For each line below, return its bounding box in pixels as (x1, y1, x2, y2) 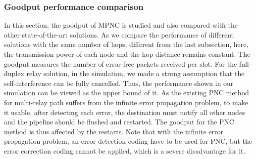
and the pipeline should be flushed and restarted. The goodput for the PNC (4, 117, 234, 127)
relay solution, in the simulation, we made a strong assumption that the (26, 68, 245, 79)
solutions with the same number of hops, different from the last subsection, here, (4, 39, 249, 49)
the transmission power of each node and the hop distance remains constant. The (4, 49, 251, 59)
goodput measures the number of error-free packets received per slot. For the (4, 58, 237, 69)
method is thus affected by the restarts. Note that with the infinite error (4, 126, 224, 136)
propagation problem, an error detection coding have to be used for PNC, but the (4, 136, 253, 146)
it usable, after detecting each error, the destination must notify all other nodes (4, 107, 245, 117)
